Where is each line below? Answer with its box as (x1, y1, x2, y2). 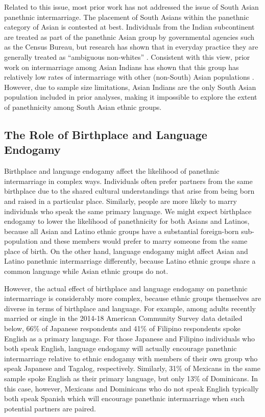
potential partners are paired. (4, 403, 96, 413)
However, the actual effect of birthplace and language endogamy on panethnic (4, 283, 248, 293)
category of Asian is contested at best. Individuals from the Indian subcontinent (4, 21, 255, 32)
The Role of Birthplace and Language (4, 126, 207, 142)
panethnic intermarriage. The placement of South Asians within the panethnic (4, 11, 249, 22)
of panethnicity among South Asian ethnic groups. (4, 101, 162, 112)
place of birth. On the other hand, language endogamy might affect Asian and (4, 245, 248, 256)
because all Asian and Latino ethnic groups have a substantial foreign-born (4, 225, 239, 236)
